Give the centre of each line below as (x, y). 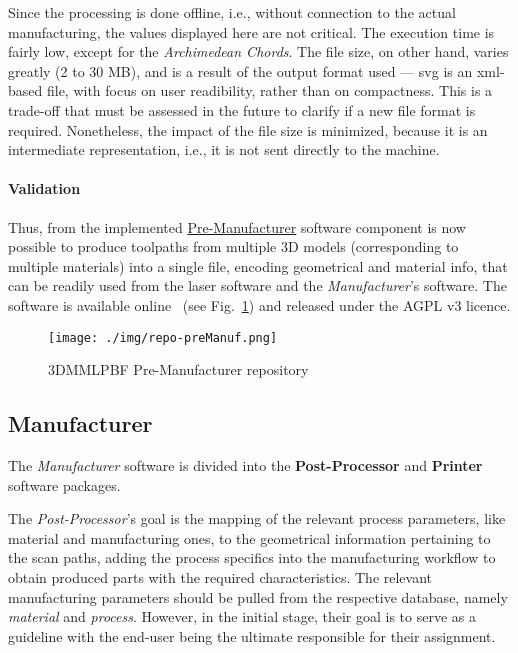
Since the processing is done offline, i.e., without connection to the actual (232, 12)
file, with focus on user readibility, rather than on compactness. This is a (269, 90)
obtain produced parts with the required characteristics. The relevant (220, 576)
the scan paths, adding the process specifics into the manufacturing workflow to (252, 557)
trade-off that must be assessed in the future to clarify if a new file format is (242, 109)
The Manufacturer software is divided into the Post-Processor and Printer (245, 464)
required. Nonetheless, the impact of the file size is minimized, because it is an (248, 129)
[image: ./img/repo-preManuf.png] (163, 337)
